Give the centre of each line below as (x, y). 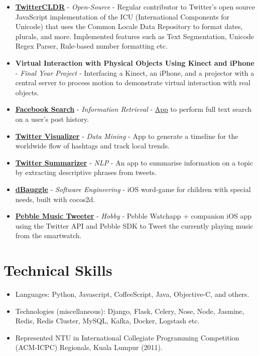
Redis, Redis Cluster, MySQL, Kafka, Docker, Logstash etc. (107, 321)
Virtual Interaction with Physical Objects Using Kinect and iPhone (135, 62)
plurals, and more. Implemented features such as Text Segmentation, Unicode (135, 36)
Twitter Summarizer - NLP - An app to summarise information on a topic (134, 162)
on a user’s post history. (52, 119)
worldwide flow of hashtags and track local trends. (92, 146)
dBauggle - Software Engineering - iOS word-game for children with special (133, 189)
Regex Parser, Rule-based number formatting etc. (91, 46)
